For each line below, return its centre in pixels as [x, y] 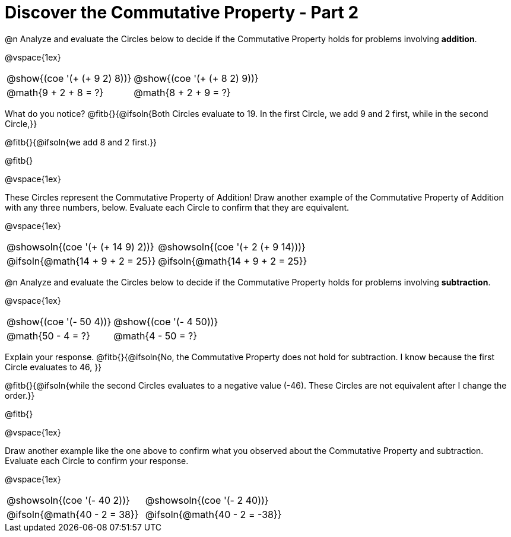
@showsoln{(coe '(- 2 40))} [207, 500]
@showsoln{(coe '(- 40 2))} [68, 500]
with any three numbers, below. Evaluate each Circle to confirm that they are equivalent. [177, 207]
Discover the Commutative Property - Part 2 [182, 12]
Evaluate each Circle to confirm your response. [97, 460]
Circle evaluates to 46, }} [53, 367]
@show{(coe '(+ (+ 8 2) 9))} [196, 78]
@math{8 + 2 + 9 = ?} [182, 92]
